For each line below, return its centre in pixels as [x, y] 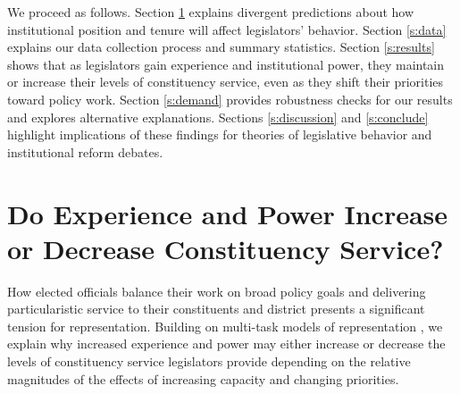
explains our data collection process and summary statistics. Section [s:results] [221, 47]
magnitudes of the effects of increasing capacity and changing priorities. [203, 378]
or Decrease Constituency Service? [226, 248]
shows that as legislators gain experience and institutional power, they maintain [226, 64]
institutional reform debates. [85, 151]
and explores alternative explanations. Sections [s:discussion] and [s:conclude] [218, 117]
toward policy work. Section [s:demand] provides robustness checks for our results [230, 99]
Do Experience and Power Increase [228, 213]
